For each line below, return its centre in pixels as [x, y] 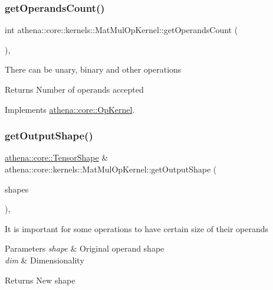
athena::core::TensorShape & [57, 157]
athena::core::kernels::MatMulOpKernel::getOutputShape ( [111, 169]
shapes [17, 189]
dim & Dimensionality [45, 260]
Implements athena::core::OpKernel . [70, 109]
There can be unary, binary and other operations [93, 69]
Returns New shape [40, 280]
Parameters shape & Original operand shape [85, 248]
